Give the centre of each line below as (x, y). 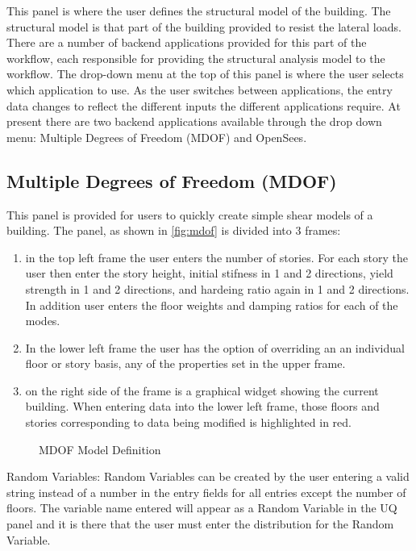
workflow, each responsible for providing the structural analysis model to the (196, 58)
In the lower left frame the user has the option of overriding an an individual (215, 347)
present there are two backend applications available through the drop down (194, 121)
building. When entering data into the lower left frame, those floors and (202, 406)
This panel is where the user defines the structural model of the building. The (199, 10)
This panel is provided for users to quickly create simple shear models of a (190, 214)
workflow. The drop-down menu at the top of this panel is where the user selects (205, 74)
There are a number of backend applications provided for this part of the (187, 42)
